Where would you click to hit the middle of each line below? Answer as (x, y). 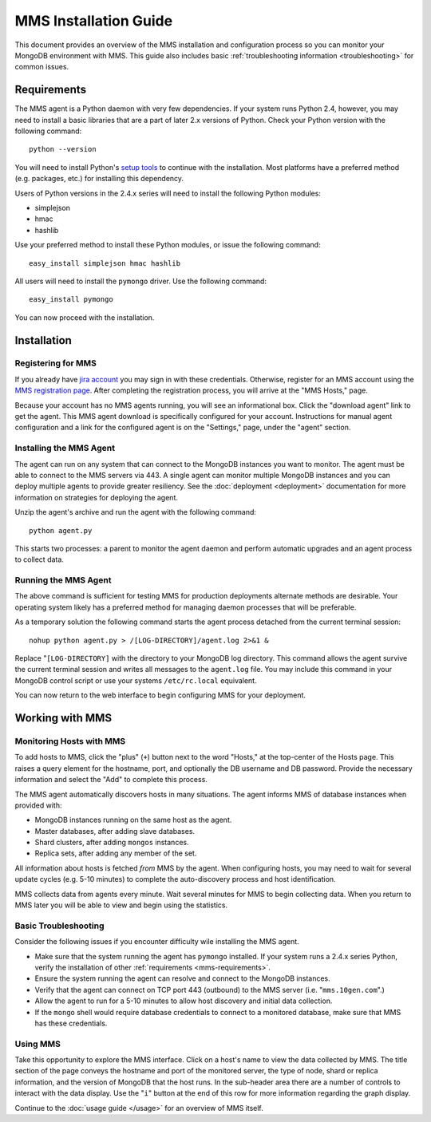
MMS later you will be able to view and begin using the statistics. (121, 905)
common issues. (42, 67)
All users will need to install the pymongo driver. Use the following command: (141, 281)
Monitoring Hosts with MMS (70, 741)
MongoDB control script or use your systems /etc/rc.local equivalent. (136, 680)
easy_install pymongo (71, 300)
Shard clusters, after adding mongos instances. (112, 843)
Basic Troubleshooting (59, 926)
